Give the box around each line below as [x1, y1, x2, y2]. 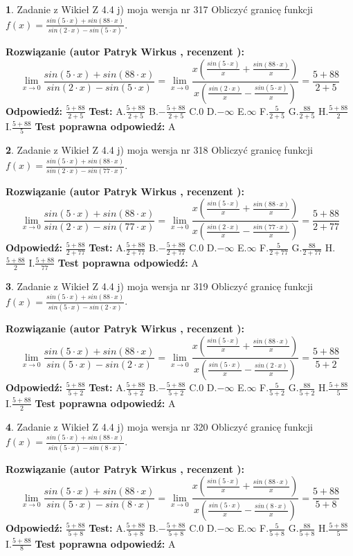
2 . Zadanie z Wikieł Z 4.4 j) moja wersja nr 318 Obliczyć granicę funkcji [6, 143, 313, 157]
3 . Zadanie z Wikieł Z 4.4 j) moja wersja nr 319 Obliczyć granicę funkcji [6, 278, 313, 293]
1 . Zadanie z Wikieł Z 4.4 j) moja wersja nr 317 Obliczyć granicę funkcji [6, 2, 313, 16]
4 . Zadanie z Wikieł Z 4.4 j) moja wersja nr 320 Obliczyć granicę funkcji [6, 419, 313, 433]
